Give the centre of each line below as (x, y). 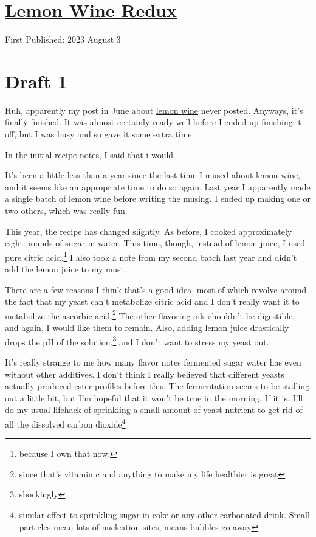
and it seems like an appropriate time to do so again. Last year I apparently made (158, 186)
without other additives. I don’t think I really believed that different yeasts (145, 374)
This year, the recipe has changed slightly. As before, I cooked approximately (149, 231)
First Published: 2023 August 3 (63, 39)
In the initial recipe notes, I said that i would (89, 154)
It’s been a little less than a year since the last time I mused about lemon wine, (153, 175)
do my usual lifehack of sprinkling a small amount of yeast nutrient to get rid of (154, 410)
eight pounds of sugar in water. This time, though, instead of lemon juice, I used (155, 243)
